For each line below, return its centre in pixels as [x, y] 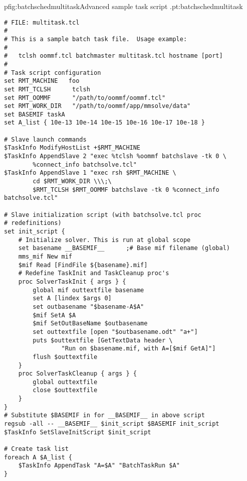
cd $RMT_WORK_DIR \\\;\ [72, 182]
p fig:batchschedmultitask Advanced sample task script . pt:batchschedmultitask [124, 6]
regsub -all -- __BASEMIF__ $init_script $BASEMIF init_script [112, 424]
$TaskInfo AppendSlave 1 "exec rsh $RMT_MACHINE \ [90, 173]
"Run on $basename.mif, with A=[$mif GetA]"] [139, 349]
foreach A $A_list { [38, 457]
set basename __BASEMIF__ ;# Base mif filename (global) [124, 248]
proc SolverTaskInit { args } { [72, 281]
